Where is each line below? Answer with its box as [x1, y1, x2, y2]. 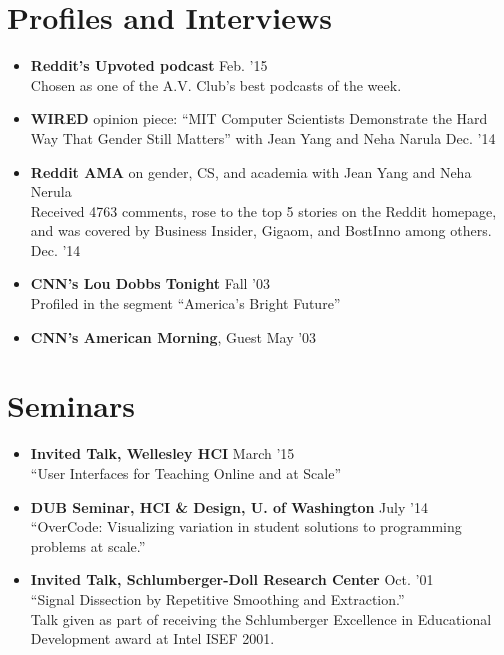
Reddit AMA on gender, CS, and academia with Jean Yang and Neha [30, 161, 472, 182]
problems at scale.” [30, 535, 146, 556]
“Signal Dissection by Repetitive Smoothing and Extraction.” [30, 588, 405, 609]
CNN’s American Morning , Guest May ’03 [30, 326, 317, 347]
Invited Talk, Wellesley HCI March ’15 [30, 443, 295, 464]
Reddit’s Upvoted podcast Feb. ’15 [30, 55, 268, 76]
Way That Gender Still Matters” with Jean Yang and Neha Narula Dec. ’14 [30, 127, 496, 148]
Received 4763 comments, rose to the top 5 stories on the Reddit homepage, [30, 200, 497, 221]
